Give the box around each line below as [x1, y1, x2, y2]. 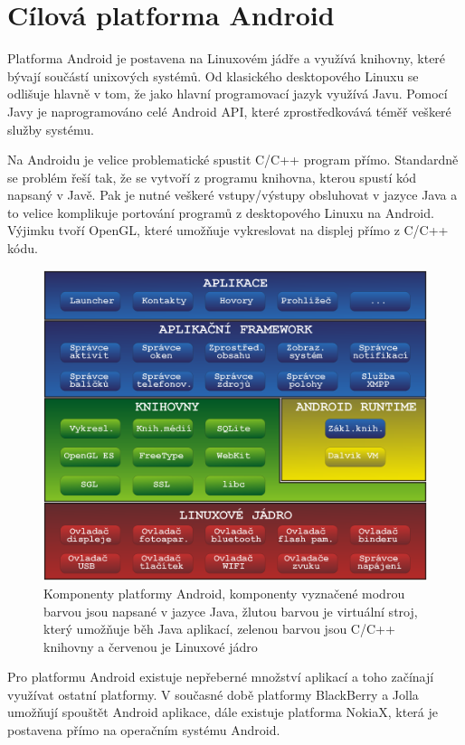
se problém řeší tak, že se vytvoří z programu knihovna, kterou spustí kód [7, 167, 417, 186]
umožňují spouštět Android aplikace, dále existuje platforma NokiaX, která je [7, 703, 438, 721]
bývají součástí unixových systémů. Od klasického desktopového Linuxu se [7, 66, 419, 85]
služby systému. [7, 119, 94, 138]
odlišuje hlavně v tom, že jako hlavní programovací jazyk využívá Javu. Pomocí [7, 84, 448, 103]
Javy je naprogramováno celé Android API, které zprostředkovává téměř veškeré [7, 101, 451, 120]
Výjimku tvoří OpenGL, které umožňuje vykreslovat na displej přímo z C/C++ [7, 221, 449, 240]
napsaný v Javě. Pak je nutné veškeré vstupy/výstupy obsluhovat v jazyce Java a [7, 185, 458, 204]
